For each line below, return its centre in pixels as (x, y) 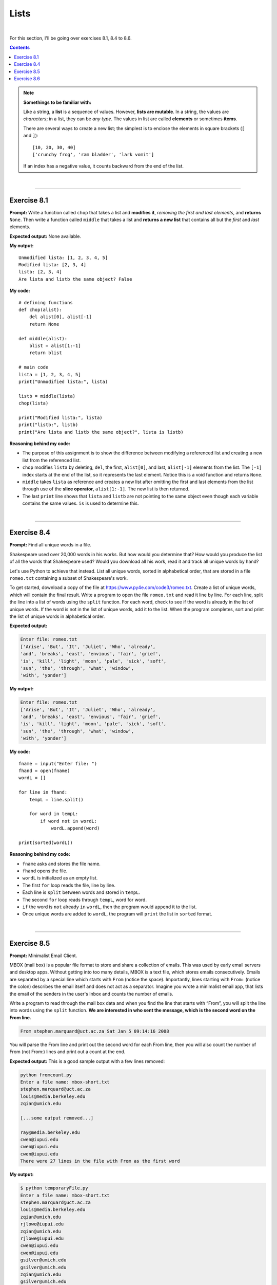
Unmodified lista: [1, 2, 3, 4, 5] (63, 258)
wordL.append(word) (75, 828)
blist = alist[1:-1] (55, 345)
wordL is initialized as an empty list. (60, 878)
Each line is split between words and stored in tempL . (81, 892)
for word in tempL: (54, 814)
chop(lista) (34, 403)
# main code (34, 367)
